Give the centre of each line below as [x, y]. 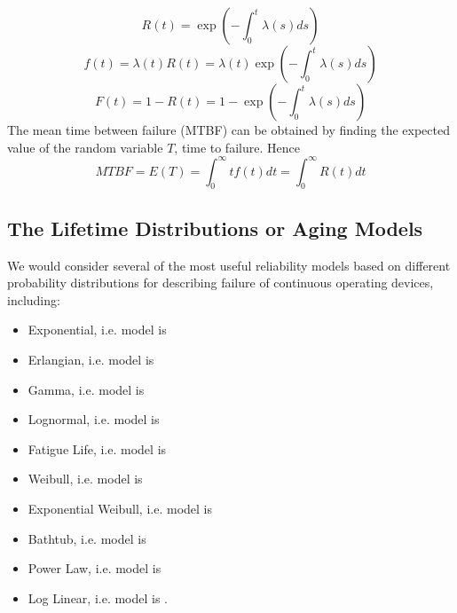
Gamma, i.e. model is [86, 389]
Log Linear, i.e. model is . [98, 597]
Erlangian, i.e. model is [91, 360]
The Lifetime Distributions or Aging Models [215, 228]
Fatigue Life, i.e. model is [97, 448]
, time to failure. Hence [237, 147]
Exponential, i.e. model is [97, 330]
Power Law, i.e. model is [95, 568]
